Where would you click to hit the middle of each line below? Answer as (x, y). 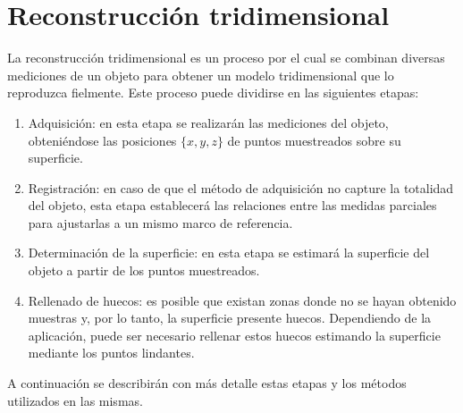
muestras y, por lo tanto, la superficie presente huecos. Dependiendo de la (230, 318)
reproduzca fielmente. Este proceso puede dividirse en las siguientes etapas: (213, 93)
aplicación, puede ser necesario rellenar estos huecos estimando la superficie (234, 335)
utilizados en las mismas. (75, 400)
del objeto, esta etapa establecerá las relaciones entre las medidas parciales (232, 205)
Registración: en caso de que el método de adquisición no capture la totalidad (241, 187)
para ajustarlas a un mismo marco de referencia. (160, 222)
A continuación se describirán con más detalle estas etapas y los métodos (207, 383)
